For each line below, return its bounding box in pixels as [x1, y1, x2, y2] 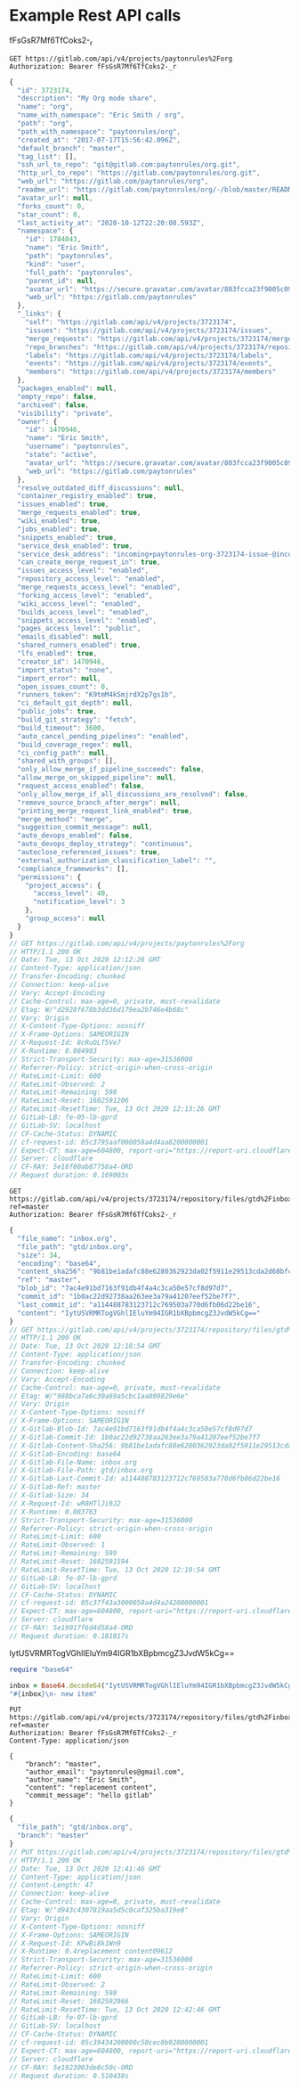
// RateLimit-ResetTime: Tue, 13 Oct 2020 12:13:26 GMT [9, 1105, 221, 1114]
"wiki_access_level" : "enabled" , [17, 599, 141, 608]
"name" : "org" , [17, 102, 74, 111]
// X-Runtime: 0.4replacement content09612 [9, 1947, 174, 1956]
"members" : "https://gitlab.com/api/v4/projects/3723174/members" [25, 367, 277, 377]
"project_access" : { [25, 881, 101, 890]
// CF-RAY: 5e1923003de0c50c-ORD [9, 2063, 133, 2072]
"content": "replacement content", [25, 1783, 158, 1792]
